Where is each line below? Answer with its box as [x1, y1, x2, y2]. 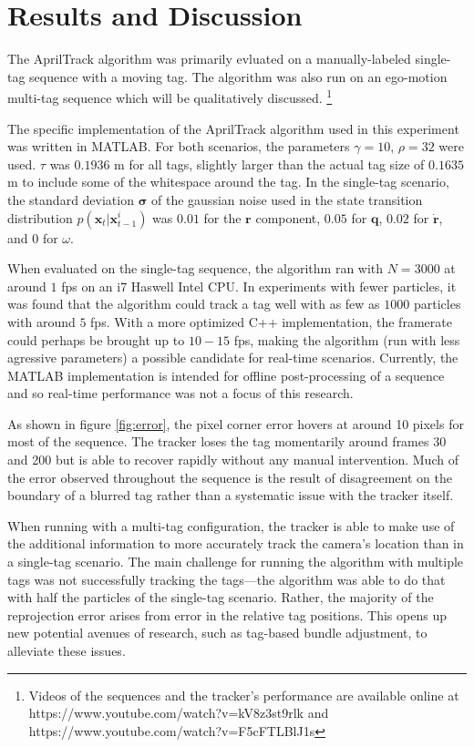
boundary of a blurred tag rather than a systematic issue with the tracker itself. [7, 486, 454, 505]
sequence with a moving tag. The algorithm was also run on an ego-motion [29, 67, 448, 86]
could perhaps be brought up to [7, 330, 185, 349]
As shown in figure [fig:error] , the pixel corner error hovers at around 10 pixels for [7, 414, 464, 433]
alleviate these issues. [7, 641, 126, 660]
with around [7, 312, 76, 331]
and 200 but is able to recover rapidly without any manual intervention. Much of [7, 450, 459, 469]
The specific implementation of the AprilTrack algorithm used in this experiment [7, 118, 459, 138]
